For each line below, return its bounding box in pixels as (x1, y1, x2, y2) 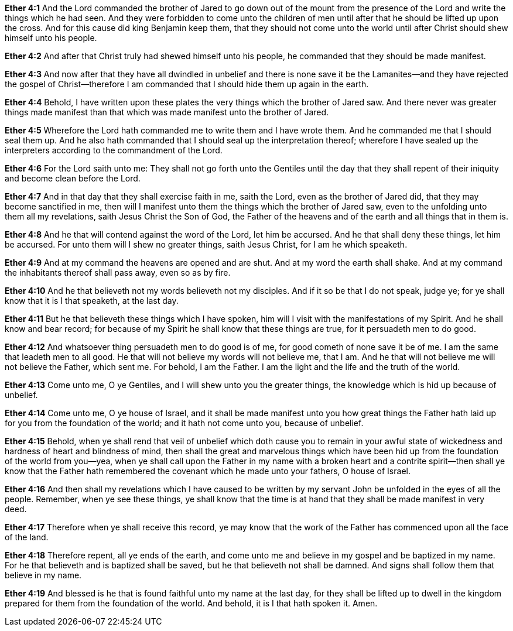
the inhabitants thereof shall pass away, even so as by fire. (5, 268, 231, 277)
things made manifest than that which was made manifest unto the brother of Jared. (5, 107, 329, 117)
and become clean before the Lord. (5, 173, 141, 183)
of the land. (5, 532, 49, 542)
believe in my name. (5, 570, 82, 580)
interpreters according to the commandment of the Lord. (5, 145, 223, 155)
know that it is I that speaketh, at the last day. (5, 296, 179, 306)
